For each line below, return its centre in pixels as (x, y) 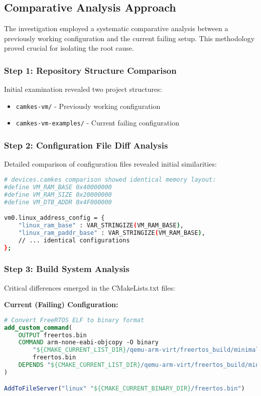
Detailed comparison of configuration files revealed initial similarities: (110, 164)
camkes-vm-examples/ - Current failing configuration (97, 123)
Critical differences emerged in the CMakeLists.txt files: (90, 287)
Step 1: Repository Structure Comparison (90, 70)
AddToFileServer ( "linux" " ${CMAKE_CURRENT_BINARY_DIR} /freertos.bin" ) (124, 388)
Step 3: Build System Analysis (67, 269)
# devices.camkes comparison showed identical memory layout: (110, 179)
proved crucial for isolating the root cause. (69, 48)
